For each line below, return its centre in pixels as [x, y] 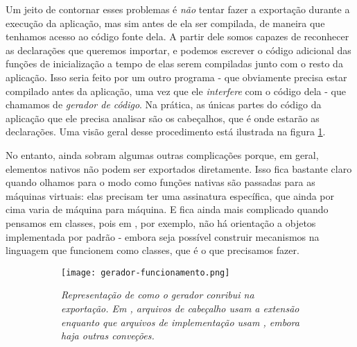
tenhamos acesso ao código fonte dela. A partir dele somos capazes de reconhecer [177, 36]
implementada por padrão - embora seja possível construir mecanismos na [163, 236]
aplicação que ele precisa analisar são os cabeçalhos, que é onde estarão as [163, 118]
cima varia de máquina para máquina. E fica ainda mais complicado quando [167, 209]
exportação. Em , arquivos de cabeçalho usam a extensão [180, 308]
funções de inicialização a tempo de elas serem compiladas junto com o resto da [174, 64]
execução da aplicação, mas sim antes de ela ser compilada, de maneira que [165, 23]
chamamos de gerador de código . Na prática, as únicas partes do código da [164, 104]
